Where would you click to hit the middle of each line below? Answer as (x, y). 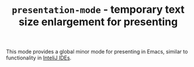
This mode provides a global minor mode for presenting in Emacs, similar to (97, 52)
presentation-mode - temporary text (98, 10)
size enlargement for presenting (98, 22)
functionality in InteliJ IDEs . (39, 58)
